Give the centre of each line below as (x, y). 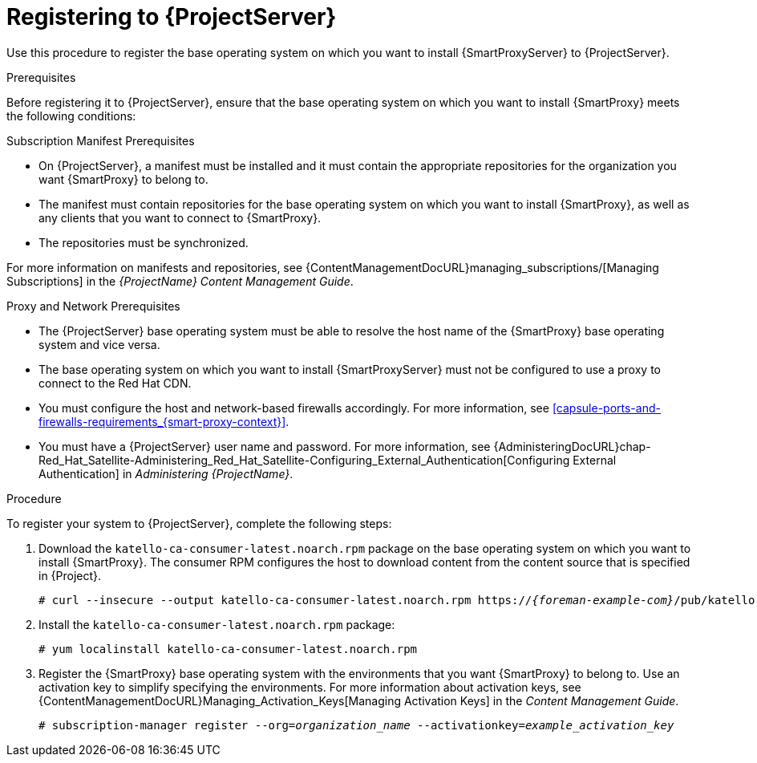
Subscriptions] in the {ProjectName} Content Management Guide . (180, 281)
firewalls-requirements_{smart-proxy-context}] (162, 421)
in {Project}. (70, 575)
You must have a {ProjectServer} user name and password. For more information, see (265, 446)
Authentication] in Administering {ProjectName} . (166, 473)
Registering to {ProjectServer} (172, 17)
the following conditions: (71, 116)
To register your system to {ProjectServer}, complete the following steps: (199, 523)
